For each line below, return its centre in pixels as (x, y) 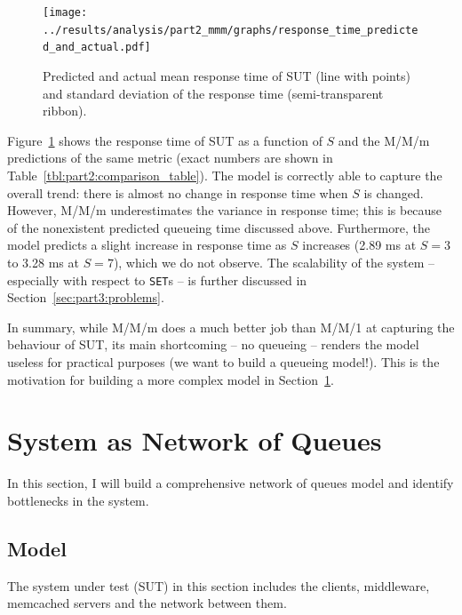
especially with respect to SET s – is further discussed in (157, 280)
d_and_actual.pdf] (97, 48)
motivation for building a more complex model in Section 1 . (171, 379)
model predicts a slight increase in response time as (147, 245)
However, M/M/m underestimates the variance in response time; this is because (225, 210)
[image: (65, 12)
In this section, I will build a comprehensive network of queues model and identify (231, 483)
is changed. (394, 192)
